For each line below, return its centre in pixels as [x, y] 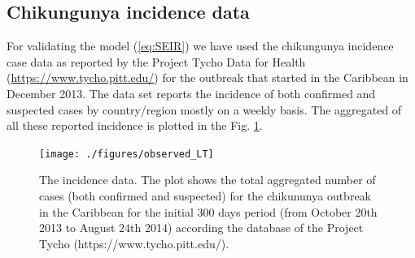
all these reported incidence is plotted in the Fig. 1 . [135, 125]
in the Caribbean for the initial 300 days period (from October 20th [208, 211]
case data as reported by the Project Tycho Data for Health [156, 61]
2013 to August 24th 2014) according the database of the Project [201, 228]
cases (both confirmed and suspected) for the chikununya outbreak [205, 196]
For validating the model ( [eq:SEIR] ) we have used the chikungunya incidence [200, 46]
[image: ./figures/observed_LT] [127, 154]
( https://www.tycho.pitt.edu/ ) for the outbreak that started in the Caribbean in [207, 77]
